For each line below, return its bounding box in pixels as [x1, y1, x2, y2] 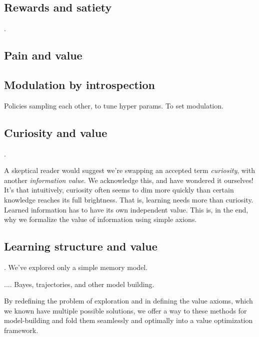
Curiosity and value [4, 124, 107, 140]
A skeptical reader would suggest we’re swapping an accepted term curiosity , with [4, 165, 255, 175]
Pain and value [4, 47, 82, 63]
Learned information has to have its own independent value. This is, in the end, [4, 204, 248, 214]
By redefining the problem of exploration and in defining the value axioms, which [4, 295, 253, 306]
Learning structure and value [4, 238, 157, 254]
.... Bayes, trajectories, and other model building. [4, 278, 154, 289]
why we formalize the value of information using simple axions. [4, 214, 197, 224]
